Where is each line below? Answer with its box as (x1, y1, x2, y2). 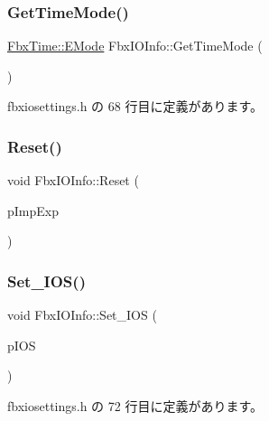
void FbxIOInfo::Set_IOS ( (7, 305, 157, 324)
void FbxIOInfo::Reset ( (7, 171, 139, 190)
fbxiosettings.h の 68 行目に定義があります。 (7, 97, 264, 116)
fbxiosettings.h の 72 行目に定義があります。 (7, 397, 264, 415)
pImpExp (7, 201, 59, 220)
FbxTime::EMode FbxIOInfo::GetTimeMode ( (7, 36, 263, 55)
